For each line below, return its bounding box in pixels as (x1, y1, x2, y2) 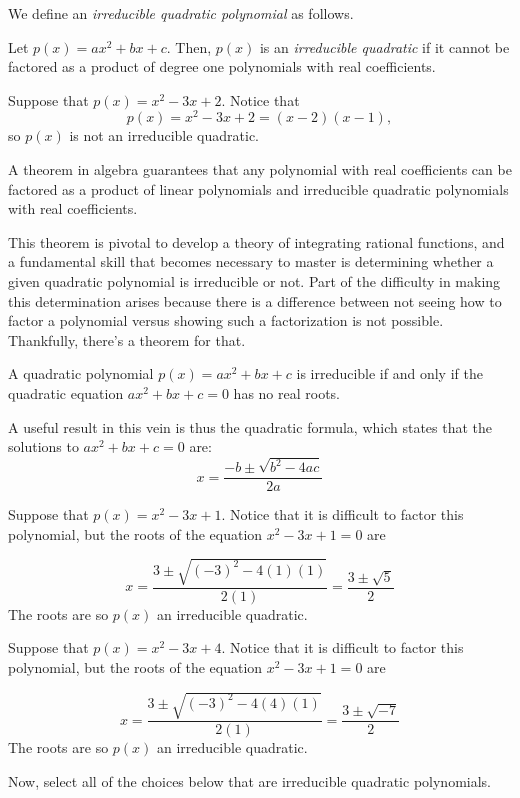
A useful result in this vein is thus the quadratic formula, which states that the (8, 416, 493, 437)
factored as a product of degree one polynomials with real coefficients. (8, 56, 436, 77)
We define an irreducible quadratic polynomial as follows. (8, 3, 354, 23)
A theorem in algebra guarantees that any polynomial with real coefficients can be (8, 159, 512, 180)
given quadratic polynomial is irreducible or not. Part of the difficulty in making (8, 271, 501, 292)
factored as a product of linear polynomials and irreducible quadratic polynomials (8, 178, 509, 199)
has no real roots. (233, 382, 341, 403)
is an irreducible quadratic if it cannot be (259, 36, 510, 57)
